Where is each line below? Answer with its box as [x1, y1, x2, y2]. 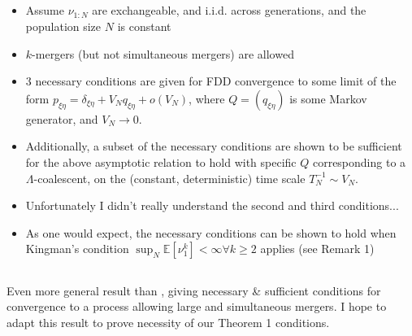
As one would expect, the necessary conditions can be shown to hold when [25, 224, 397, 241]
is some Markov [289, 89, 367, 107]
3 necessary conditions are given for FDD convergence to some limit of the [25, 72, 397, 89]
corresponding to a [312, 153, 406, 170]
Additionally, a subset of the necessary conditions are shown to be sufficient [25, 137, 402, 155]
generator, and [25, 110, 98, 127]
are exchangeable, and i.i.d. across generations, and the [92, 2, 366, 19]
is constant [117, 17, 171, 34]
